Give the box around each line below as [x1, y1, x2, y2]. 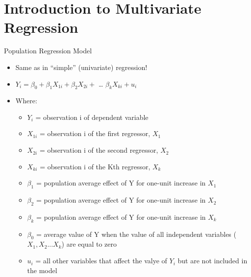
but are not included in [177, 255, 248, 266]
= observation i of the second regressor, [39, 145, 158, 155]
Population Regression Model [4, 46, 92, 56]
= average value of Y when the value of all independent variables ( [36, 229, 236, 239]
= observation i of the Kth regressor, [40, 161, 151, 171]
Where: [15, 95, 37, 106]
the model [27, 265, 57, 275]
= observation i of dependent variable [35, 112, 149, 122]
